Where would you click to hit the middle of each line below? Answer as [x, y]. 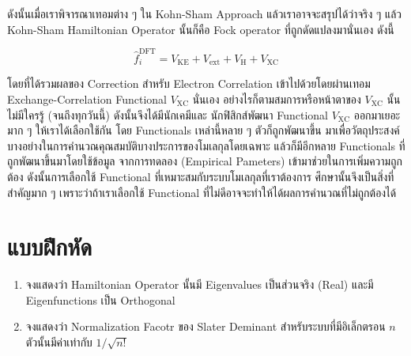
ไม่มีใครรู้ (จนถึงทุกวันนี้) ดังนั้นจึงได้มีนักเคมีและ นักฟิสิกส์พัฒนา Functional [168, 114]
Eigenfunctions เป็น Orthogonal [100, 299]
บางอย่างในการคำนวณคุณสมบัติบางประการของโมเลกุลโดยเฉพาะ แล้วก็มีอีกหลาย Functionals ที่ [206, 145]
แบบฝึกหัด [50, 246]
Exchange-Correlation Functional [87, 98]
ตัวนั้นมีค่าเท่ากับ [59, 342]
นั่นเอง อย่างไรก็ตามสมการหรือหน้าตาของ [277, 98]
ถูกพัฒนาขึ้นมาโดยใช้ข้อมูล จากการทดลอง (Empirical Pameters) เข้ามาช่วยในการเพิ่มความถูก [205, 161]
